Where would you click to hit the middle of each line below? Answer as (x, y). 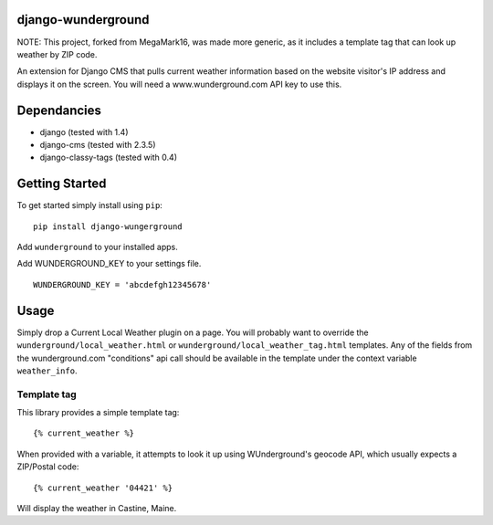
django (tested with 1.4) (84, 131)
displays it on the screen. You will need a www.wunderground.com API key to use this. (179, 84)
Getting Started (62, 184)
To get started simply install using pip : (90, 205)
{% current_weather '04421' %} (103, 488)
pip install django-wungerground (108, 226)
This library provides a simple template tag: (98, 413)
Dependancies (59, 110)
